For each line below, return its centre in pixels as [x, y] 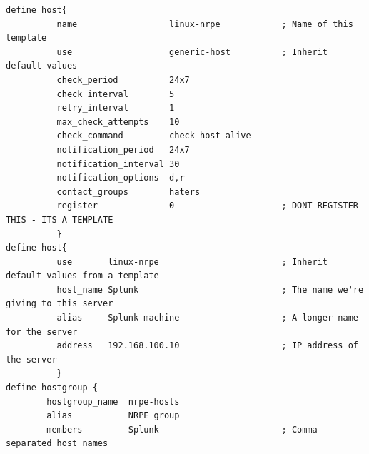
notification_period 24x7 [123, 150]
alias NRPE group [113, 416]
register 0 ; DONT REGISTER [207, 206]
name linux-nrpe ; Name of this [205, 24]
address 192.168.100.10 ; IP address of [207, 346]
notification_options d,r [121, 178]
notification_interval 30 [118, 164]
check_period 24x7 [123, 80]
